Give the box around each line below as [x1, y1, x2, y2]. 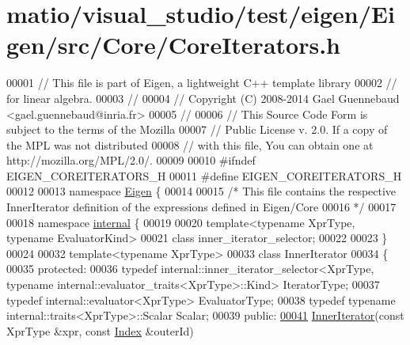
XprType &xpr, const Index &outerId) [6, 322, 194, 339]
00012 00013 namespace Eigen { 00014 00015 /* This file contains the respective [6, 183, 397, 199]
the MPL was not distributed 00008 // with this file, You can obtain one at [6, 136, 374, 153]
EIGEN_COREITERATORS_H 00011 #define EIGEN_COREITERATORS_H [6, 167, 402, 184]
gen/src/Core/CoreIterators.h [6, 28, 340, 61]
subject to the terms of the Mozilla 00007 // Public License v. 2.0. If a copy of [6, 121, 388, 138]
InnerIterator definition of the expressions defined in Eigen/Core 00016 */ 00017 [6, 199, 397, 215]
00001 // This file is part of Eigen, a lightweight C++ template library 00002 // [6, 74, 397, 91]
